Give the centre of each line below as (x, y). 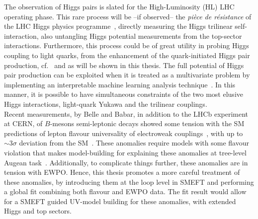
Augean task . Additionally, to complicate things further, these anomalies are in (126, 162)
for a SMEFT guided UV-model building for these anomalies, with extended (120, 201)
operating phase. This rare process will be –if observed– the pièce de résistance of (128, 16)
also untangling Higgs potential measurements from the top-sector (141, 36)
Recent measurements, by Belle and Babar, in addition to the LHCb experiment (126, 113)
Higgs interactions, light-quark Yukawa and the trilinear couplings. (106, 104)
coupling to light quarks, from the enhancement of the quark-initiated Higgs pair (127, 55)
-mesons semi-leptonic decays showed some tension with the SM (147, 123)
